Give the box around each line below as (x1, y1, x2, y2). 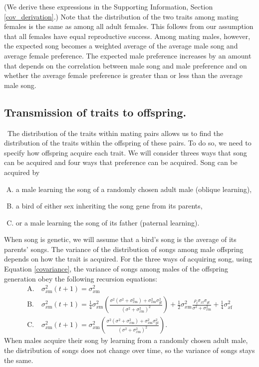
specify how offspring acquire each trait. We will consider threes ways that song (4, 147, 247, 157)
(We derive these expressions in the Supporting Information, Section (4, 1, 213, 11)
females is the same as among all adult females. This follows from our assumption (4, 21, 254, 31)
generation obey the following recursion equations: (4, 273, 158, 283)
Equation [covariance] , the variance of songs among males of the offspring (4, 263, 228, 274)
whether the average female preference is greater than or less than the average (4, 70, 243, 80)
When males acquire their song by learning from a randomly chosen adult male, (4, 335, 248, 345)
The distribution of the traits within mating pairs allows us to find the (7, 127, 224, 138)
